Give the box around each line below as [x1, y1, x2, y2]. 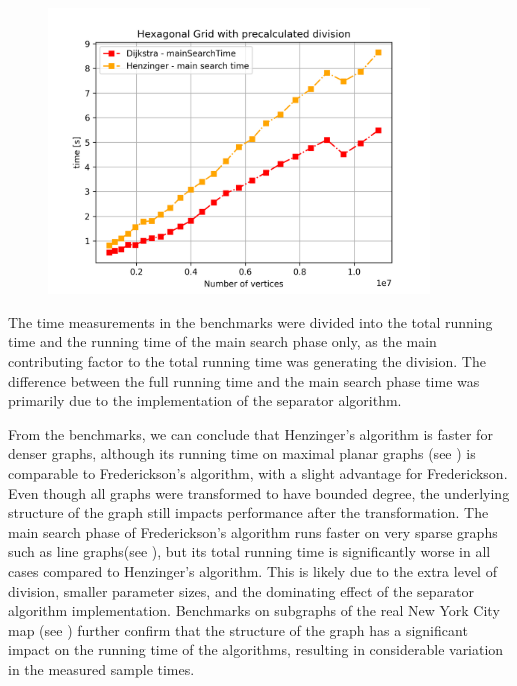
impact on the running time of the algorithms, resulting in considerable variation [8, 639, 504, 660]
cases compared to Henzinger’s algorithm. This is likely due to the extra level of [8, 560, 497, 581]
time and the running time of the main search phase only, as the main [8, 331, 437, 352]
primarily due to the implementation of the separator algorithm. [8, 390, 402, 411]
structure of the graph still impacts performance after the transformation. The [8, 502, 489, 523]
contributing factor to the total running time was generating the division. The [8, 350, 486, 371]
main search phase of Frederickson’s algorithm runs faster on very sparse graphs [8, 521, 498, 542]
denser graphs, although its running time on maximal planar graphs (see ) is [8, 443, 476, 464]
